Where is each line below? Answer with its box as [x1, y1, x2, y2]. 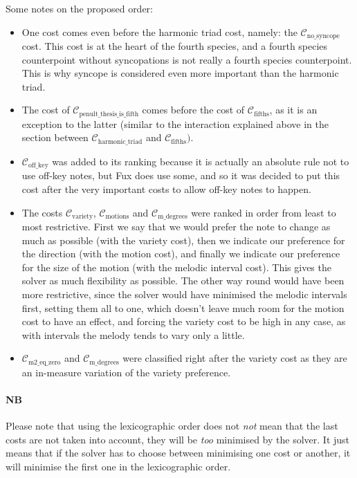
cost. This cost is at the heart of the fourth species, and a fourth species [21, 39, 328, 53]
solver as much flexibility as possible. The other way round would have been [21, 273, 345, 288]
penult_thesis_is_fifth [79, 110, 139, 118]
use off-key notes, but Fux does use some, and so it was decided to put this [21, 168, 340, 183]
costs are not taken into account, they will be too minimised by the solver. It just [6, 432, 350, 446]
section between [21, 130, 89, 145]
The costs [21, 205, 63, 219]
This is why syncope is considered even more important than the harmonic [21, 66, 339, 80]
